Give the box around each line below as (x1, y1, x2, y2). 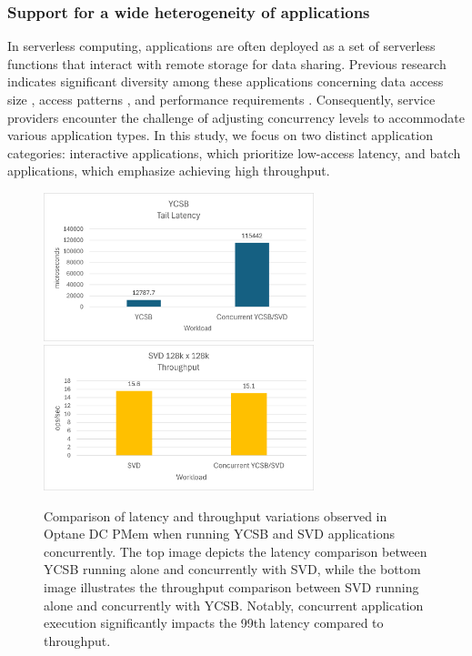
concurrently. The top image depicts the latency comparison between (44, 541, 427, 560)
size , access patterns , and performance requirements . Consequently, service (7, 90, 436, 108)
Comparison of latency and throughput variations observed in (44, 506, 387, 525)
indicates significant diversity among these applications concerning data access (7, 72, 444, 91)
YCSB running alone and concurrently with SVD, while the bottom (44, 560, 421, 579)
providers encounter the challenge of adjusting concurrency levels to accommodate (7, 107, 465, 126)
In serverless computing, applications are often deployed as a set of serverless (7, 36, 436, 56)
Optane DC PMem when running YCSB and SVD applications (44, 524, 395, 543)
